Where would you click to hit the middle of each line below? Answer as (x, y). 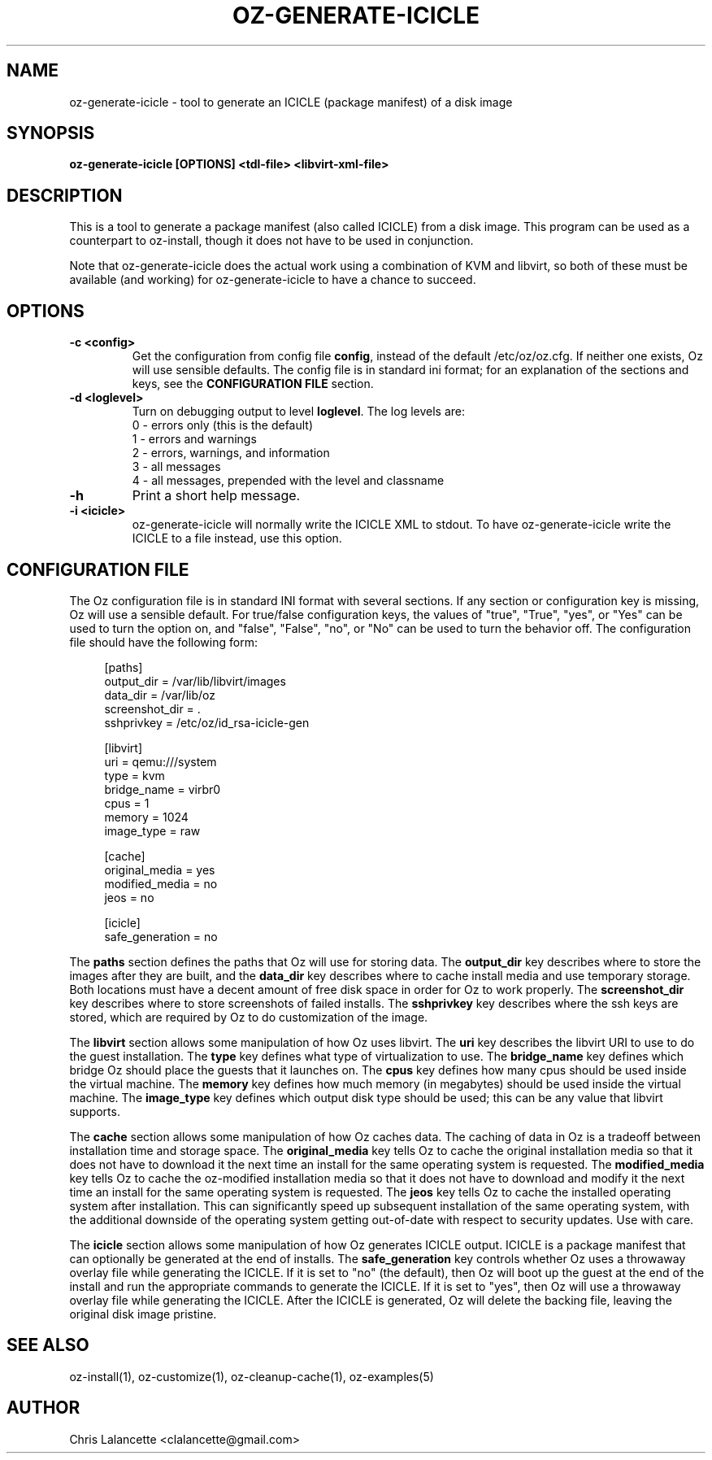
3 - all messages (176, 467)
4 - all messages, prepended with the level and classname (288, 481)
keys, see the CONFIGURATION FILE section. (253, 384)
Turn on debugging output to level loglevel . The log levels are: (299, 412)
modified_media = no (161, 883)
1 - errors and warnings (194, 439)
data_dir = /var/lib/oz (160, 695)
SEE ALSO (48, 1345)
